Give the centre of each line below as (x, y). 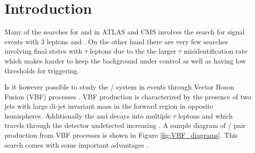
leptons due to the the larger (133, 51)
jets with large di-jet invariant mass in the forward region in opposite (109, 106)
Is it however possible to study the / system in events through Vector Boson (119, 87)
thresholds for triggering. (42, 70)
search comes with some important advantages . (77, 144)
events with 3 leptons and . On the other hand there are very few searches (116, 41)
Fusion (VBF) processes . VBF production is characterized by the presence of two (128, 96)
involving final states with (44, 51)
